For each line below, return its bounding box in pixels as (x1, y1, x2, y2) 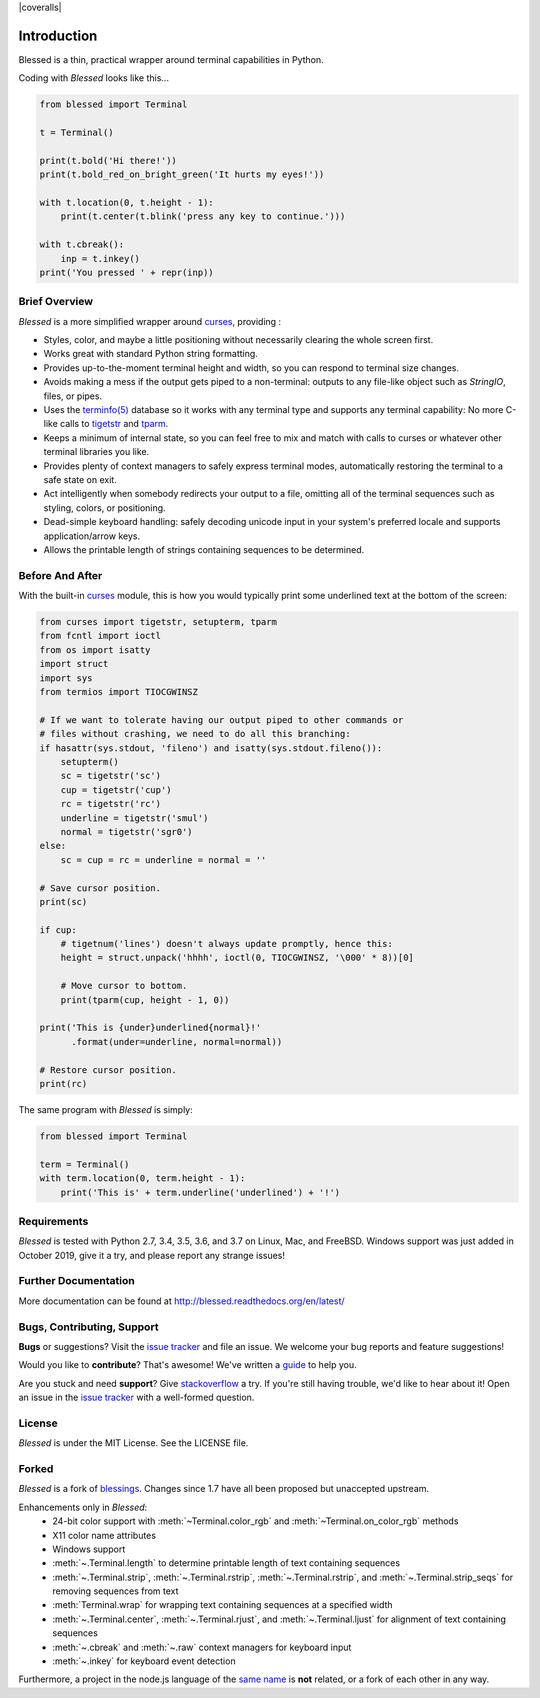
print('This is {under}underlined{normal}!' (39, 1022, 262, 1034)
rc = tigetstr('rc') (60, 798, 162, 810)
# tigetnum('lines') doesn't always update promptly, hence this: (60, 938, 394, 950)
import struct (39, 658, 109, 670)
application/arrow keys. (43, 530, 140, 542)
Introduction (18, 27, 98, 44)
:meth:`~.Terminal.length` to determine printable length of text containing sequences (52, 1557, 400, 1569)
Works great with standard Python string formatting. (43, 348, 259, 360)
